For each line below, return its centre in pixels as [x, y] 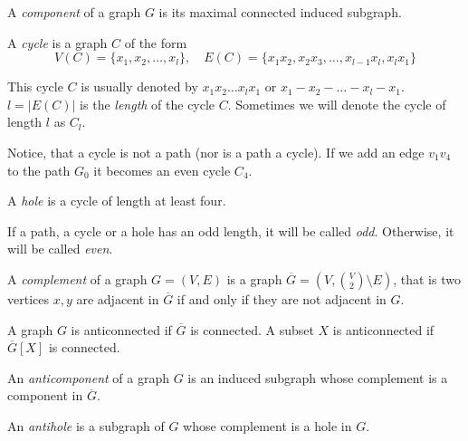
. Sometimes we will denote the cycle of [337, 104]
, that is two [427, 278]
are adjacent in [118, 298]
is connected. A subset [252, 329]
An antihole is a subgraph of [86, 425]
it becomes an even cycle [162, 170]
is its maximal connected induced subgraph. [280, 12]
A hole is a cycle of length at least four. [117, 201]
